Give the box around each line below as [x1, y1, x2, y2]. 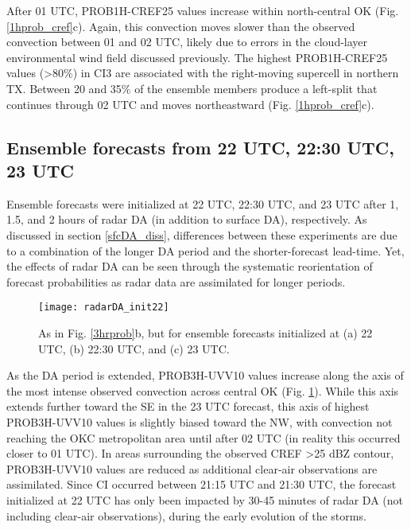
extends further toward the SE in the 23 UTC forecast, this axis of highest [6, 398, 370, 415]
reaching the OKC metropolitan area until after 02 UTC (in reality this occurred [6, 429, 401, 446]
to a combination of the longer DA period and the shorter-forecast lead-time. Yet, [6, 242, 405, 259]
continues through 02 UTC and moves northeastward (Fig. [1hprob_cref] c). [6, 95, 374, 112]
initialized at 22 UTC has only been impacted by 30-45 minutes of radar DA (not [6, 491, 403, 508]
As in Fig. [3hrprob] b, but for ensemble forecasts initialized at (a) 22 [38, 324, 373, 341]
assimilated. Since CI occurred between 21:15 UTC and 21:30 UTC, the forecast [6, 476, 397, 493]
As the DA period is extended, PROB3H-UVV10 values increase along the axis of [6, 367, 404, 384]
